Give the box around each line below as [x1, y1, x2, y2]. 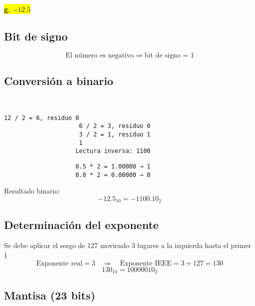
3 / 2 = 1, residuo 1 [79, 130, 151, 138]
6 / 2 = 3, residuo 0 [79, 122, 151, 130]
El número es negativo [65, 51, 134, 59]
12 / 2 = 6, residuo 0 [4, 114, 79, 121]
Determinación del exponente [4, 216, 159, 232]
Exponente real [36, 259, 83, 267]
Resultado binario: [4, 185, 60, 196]
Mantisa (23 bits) [4, 287, 95, 303]
